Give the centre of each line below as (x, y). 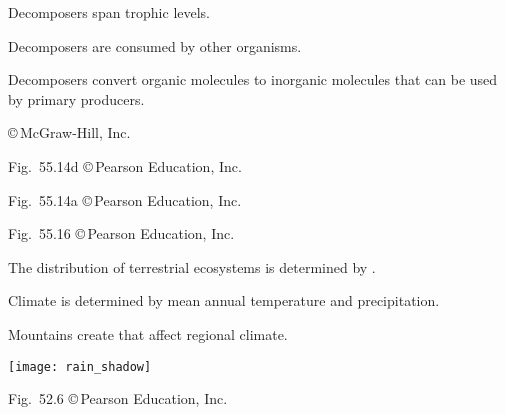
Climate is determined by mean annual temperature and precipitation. (224, 300)
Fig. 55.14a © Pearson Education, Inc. (125, 199)
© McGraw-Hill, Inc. (69, 132)
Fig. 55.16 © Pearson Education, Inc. (121, 233)
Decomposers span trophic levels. (109, 12)
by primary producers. (76, 98)
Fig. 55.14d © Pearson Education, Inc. (125, 165)
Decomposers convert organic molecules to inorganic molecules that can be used (253, 79)
